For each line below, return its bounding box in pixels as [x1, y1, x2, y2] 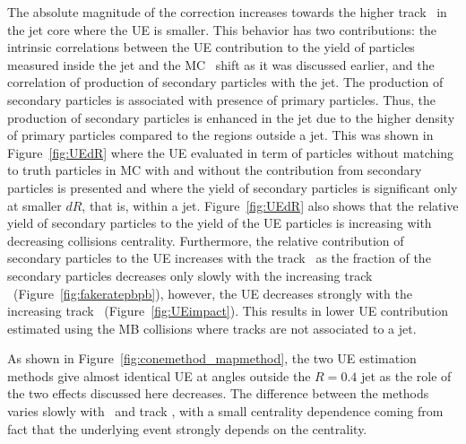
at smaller [7, 196, 62, 214]
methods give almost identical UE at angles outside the [7, 366, 311, 385]
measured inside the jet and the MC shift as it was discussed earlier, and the [7, 55, 435, 74]
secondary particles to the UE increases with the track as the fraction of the [7, 248, 431, 267]
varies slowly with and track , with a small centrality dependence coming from [7, 402, 444, 421]
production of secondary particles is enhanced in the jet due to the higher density [7, 108, 455, 126]
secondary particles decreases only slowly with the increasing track [7, 266, 373, 284]
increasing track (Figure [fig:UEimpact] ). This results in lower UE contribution [7, 301, 448, 320]
